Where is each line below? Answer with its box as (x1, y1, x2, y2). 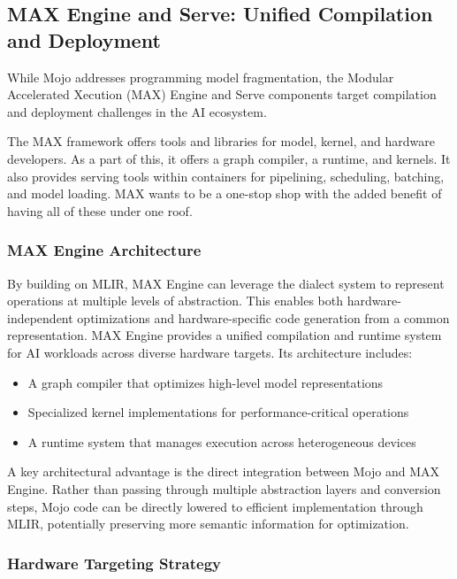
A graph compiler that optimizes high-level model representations (27, 373, 384, 391)
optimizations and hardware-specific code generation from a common (77, 308, 450, 327)
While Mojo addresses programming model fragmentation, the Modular (7, 67, 394, 86)
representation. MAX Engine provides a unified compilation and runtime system (7, 326, 442, 344)
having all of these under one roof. (7, 201, 193, 220)
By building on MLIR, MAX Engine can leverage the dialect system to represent (7, 274, 445, 292)
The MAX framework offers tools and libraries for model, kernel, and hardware (7, 132, 435, 151)
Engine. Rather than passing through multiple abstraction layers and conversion (7, 479, 441, 498)
